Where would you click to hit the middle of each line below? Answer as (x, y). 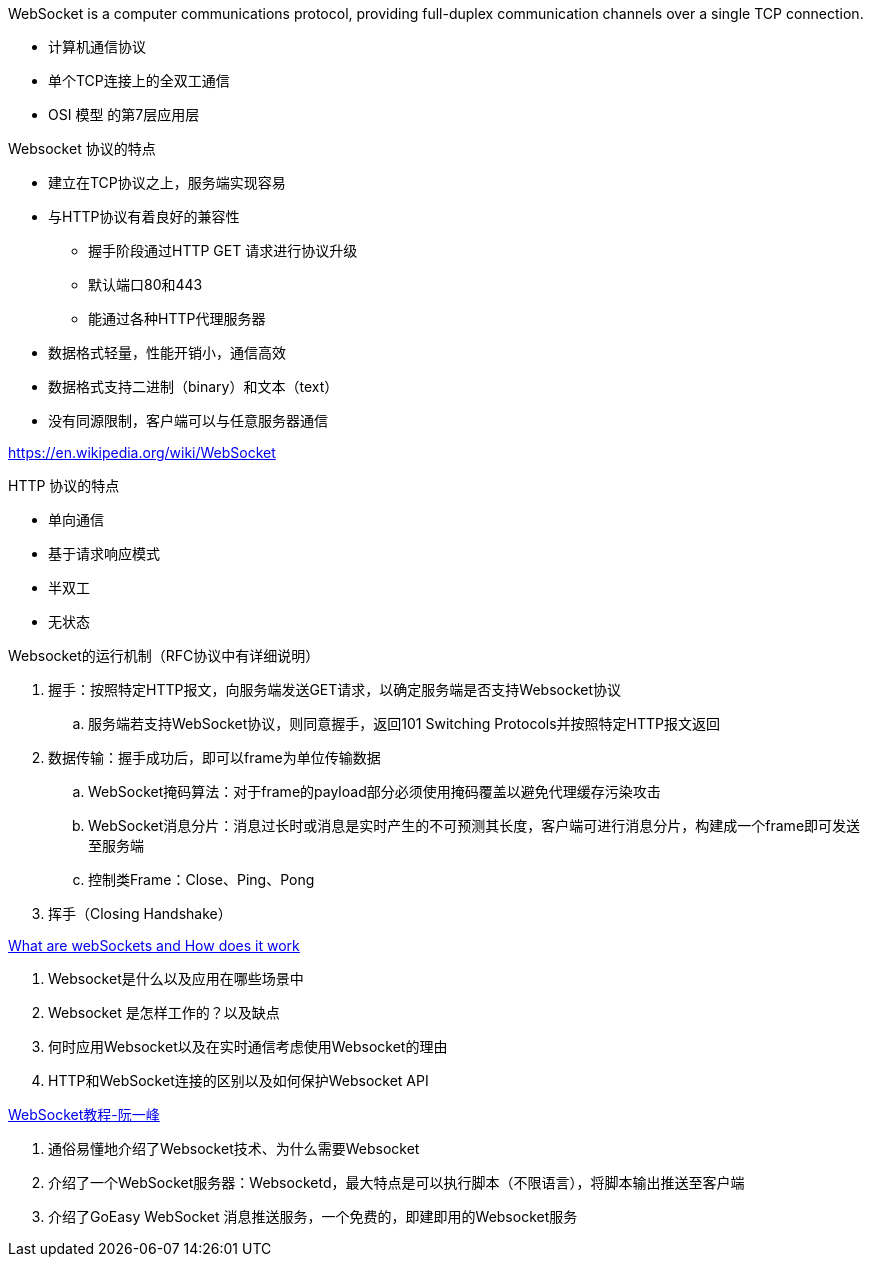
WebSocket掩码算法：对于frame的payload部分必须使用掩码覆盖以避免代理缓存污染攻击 (374, 791)
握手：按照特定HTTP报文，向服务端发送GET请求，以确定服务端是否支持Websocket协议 (335, 689)
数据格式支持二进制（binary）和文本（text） (193, 386)
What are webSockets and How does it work (154, 945)
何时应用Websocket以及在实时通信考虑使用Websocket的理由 (248, 1046)
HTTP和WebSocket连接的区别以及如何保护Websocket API (238, 1080)
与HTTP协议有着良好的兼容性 (144, 216)
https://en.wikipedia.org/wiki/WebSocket (142, 452)
